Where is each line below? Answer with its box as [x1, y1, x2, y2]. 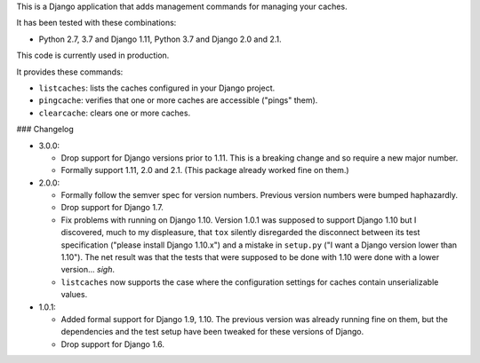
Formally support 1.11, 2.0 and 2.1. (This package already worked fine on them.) [60, 165, 350, 176]
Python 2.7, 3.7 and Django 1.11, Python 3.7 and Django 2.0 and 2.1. [38, 34, 282, 44]
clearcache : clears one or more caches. [38, 107, 191, 118]
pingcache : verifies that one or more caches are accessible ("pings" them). [38, 95, 318, 106]
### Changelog [16, 124, 75, 135]
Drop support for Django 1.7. [60, 202, 164, 213]
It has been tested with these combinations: [16, 18, 177, 28]
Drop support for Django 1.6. [60, 338, 164, 350]
